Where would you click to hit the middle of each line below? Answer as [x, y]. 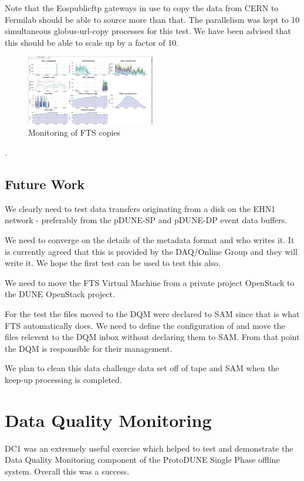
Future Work [45, 184]
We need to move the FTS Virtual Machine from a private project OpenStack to [150, 282]
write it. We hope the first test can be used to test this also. [113, 263]
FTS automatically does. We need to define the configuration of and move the [145, 325]
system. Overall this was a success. [67, 471]
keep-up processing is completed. [63, 379]
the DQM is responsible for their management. [89, 348]
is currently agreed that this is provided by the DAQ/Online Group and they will [151, 251]
